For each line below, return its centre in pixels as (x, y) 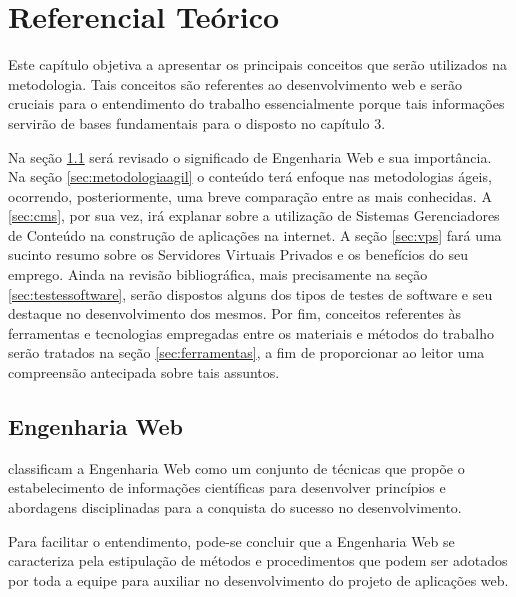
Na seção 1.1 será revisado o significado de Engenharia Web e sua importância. (250, 156)
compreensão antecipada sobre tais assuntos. (144, 372)
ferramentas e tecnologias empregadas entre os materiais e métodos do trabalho (251, 332)
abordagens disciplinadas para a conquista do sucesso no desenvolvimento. (235, 507)
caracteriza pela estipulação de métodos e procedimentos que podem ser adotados (258, 560)
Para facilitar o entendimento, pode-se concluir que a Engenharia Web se (231, 540)
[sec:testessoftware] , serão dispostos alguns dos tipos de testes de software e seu (250, 293)
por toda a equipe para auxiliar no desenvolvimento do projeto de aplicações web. (258, 579)
